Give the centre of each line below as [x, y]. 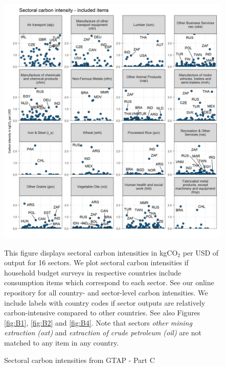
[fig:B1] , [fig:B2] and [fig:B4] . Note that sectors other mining [98, 322]
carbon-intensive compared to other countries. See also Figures [102, 313]
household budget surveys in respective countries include [93, 272]
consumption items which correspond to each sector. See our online [109, 282]
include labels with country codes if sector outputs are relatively [105, 302]
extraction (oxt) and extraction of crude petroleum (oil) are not [103, 332]
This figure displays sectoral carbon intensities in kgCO [91, 252]
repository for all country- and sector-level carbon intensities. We [106, 292]
